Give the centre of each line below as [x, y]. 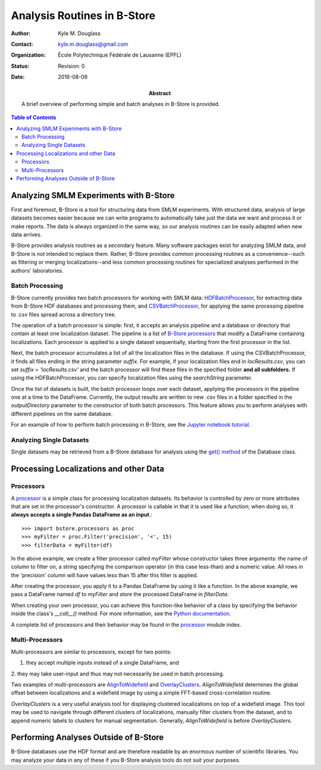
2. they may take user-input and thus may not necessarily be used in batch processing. [118, 674]
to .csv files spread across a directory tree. [64, 314]
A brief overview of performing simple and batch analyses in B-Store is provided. [121, 104]
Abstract [160, 93]
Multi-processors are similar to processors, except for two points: [91, 652]
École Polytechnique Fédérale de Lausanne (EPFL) [120, 55]
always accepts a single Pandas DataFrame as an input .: [82, 515]
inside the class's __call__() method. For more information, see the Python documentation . [121, 614]
